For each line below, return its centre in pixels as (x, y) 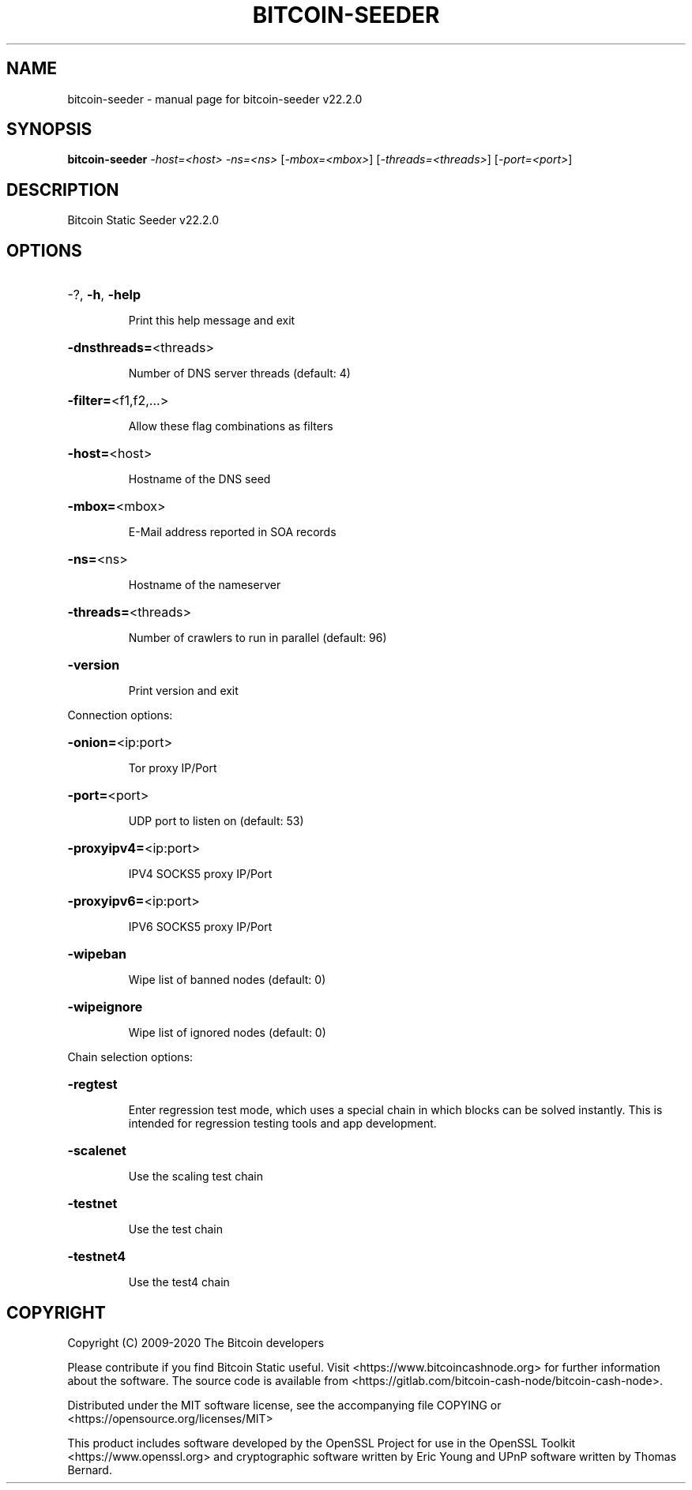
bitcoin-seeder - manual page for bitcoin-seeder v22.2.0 (215, 99)
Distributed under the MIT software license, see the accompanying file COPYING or (284, 1405)
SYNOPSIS (49, 129)
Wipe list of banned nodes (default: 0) (227, 980)
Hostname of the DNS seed (199, 479)
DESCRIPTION (63, 190)
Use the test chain (175, 1229)
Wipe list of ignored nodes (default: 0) (227, 1033)
